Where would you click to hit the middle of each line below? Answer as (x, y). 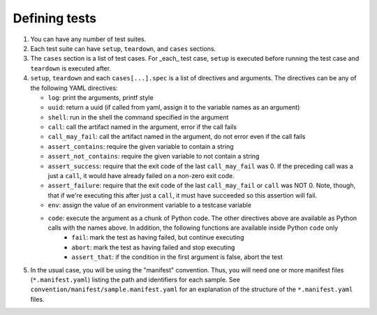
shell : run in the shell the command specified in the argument (138, 117)
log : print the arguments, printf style (101, 97)
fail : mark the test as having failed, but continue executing (158, 237)
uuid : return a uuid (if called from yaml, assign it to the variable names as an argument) (174, 108)
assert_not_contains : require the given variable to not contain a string (154, 156)
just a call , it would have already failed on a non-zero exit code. (141, 176)
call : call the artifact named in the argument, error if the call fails (142, 127)
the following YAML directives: (74, 88)
